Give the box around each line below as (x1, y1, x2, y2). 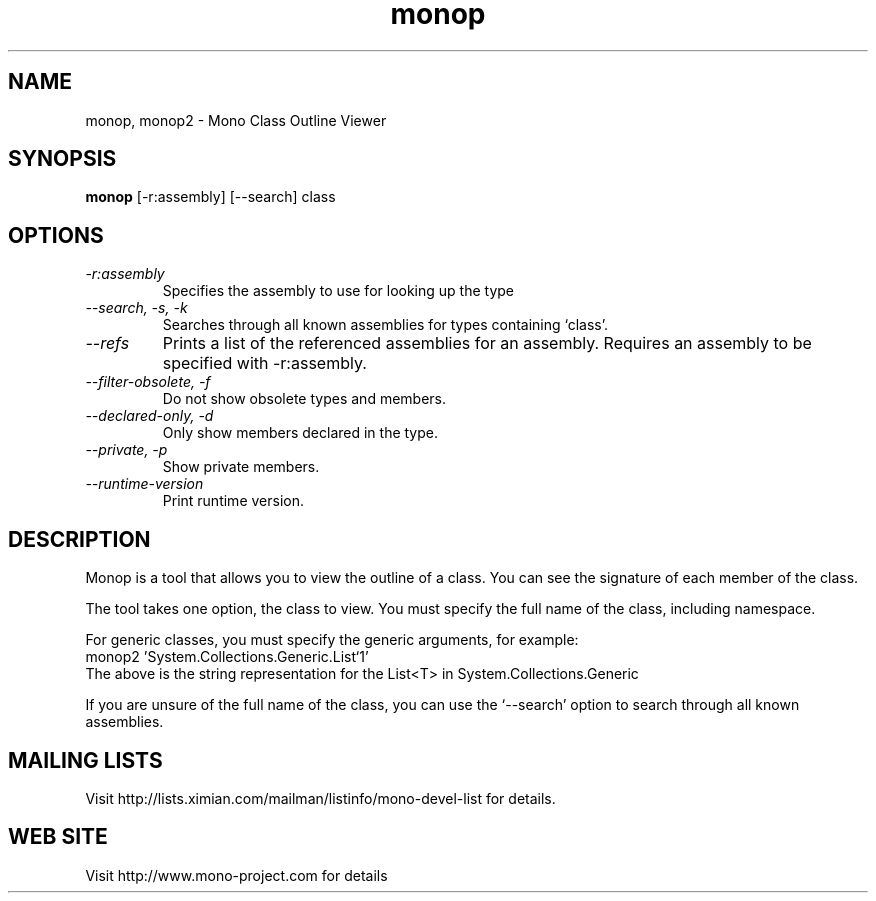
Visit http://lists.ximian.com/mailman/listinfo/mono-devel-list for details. (85, 789, 556, 807)
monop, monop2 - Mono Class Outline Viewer (85, 111, 387, 129)
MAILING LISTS (8, 747, 163, 773)
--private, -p (85, 441, 168, 459)
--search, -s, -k (85, 299, 188, 317)
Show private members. (162, 458, 320, 476)
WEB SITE (8, 824, 108, 850)
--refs (85, 333, 130, 354)
